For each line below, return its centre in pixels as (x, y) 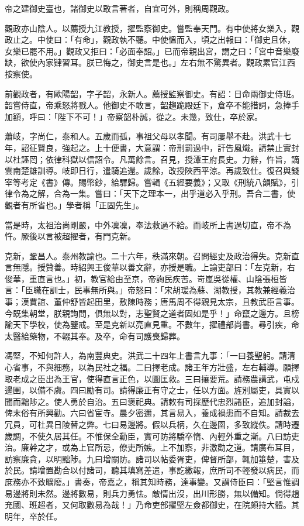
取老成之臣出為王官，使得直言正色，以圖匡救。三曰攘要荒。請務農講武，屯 (148, 378)
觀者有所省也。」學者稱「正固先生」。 (74, 204)
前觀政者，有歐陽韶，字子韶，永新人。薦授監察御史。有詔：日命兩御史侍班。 (152, 93)
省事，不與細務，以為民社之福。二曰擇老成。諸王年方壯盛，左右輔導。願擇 (156, 367)
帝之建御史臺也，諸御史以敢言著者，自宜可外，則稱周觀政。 (119, 8)
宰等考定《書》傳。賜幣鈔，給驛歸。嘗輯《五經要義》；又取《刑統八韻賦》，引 (152, 182)
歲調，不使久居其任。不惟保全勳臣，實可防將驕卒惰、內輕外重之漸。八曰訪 (148, 436)
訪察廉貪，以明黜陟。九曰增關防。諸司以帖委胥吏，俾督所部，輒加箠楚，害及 (152, 458)
